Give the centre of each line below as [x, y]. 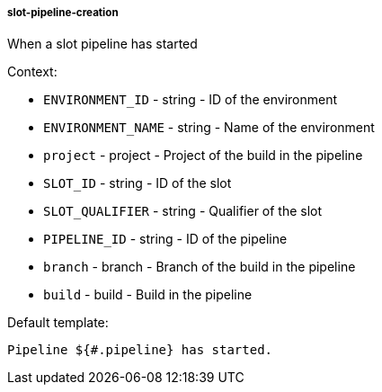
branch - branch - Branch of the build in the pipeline [200, 267]
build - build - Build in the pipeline [148, 295]
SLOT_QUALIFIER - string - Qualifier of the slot [183, 211]
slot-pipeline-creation [63, 13]
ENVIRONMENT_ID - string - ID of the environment [191, 100]
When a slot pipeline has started [102, 44]
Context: [32, 72]
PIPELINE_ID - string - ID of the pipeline [165, 239]
